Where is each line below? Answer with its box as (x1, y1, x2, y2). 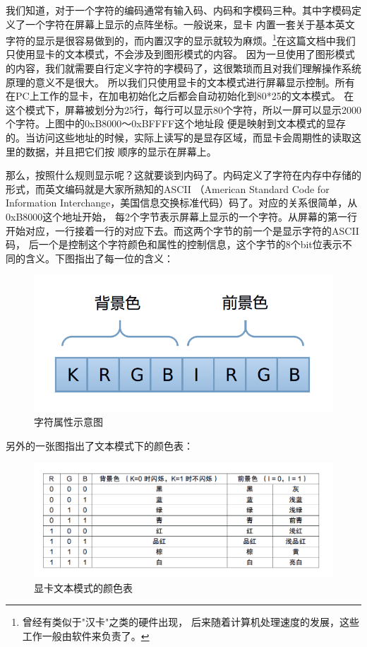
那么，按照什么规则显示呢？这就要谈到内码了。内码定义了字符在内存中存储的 (6, 168, 361, 182)
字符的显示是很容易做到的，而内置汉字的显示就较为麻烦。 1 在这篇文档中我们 (6, 31, 356, 47)
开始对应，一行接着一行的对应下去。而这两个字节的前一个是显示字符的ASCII (6, 223, 359, 238)
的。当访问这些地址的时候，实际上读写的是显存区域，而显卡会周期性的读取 (6, 130, 351, 144)
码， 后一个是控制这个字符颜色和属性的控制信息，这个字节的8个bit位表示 (6, 237, 342, 252)
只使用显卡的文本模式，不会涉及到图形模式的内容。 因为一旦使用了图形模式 (6, 47, 355, 62)
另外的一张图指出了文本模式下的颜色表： (6, 438, 193, 453)
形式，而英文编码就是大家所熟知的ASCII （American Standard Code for (6, 181, 330, 196)
